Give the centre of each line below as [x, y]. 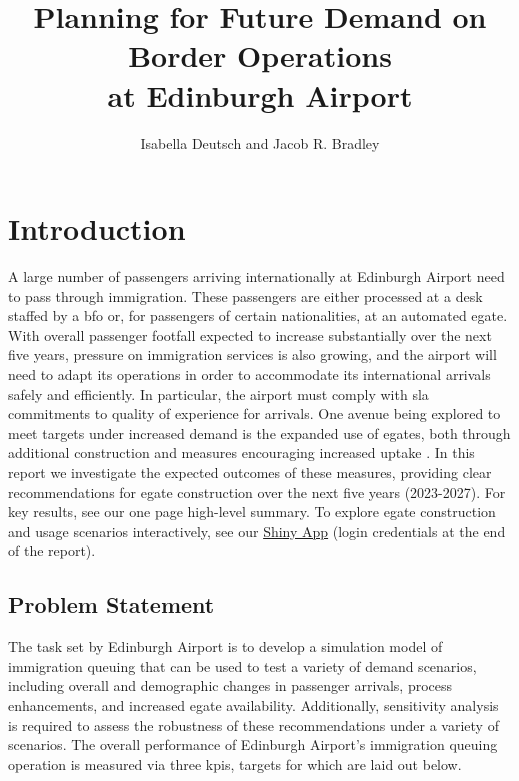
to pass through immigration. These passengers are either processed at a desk [245, 295]
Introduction [97, 228]
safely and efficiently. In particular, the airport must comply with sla [218, 393]
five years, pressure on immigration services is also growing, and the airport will [252, 354]
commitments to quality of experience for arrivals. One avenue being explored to [254, 413]
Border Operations [260, 55]
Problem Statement [111, 604]
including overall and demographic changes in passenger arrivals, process [230, 685]
